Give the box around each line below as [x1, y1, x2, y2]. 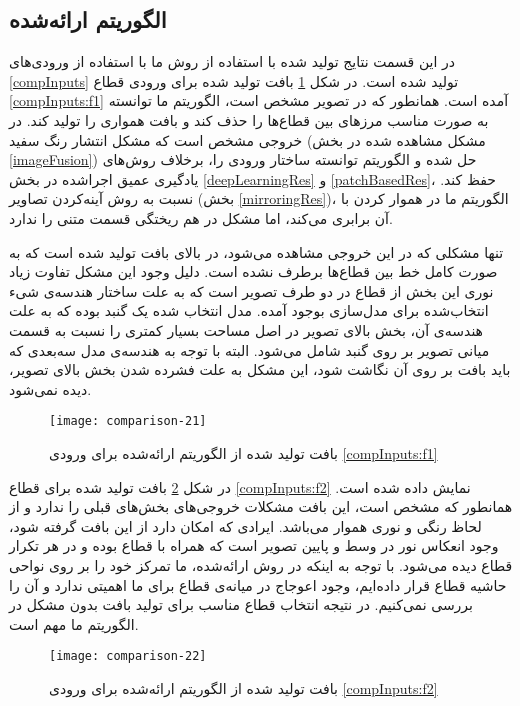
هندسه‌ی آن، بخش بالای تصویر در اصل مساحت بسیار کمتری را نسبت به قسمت [9, 319, 483, 340]
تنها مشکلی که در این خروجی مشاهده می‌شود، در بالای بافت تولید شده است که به [9, 241, 504, 262]
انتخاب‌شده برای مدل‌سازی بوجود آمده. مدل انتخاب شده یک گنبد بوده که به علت [9, 300, 489, 321]
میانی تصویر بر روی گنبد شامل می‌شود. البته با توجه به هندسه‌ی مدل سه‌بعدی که [9, 339, 490, 360]
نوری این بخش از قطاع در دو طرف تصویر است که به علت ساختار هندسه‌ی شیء [9, 280, 494, 301]
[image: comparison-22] [49, 649, 207, 664]
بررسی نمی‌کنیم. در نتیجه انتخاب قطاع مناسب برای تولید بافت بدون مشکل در [9, 594, 473, 615]
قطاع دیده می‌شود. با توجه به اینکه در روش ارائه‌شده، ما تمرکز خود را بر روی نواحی [9, 554, 513, 575]
